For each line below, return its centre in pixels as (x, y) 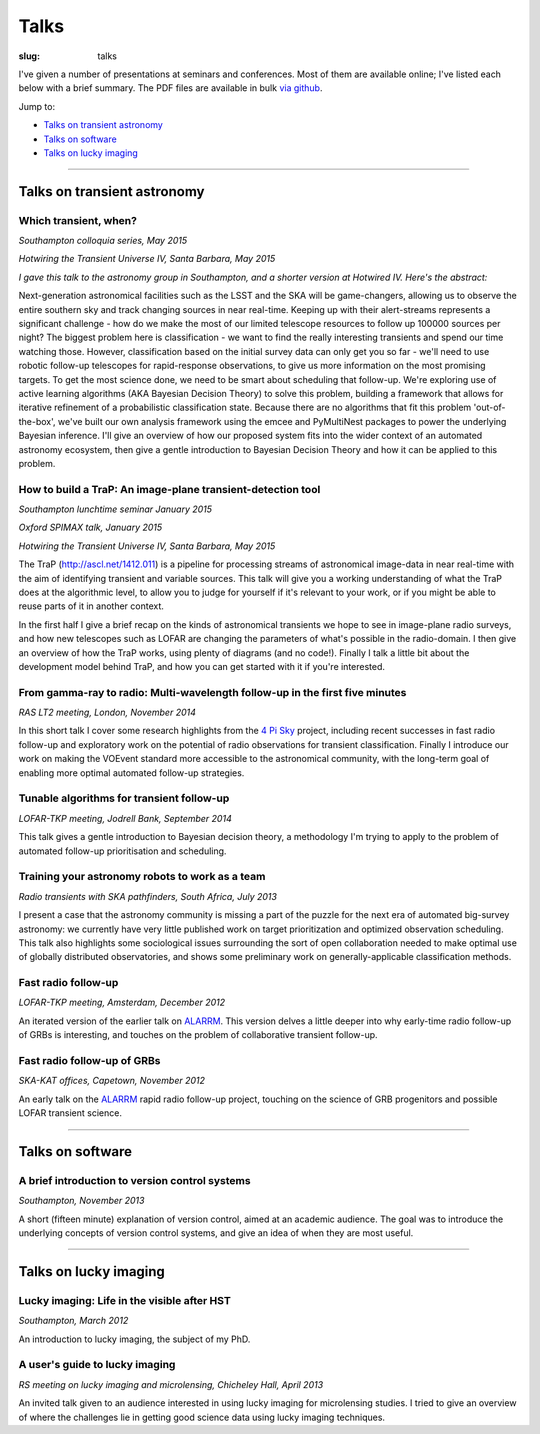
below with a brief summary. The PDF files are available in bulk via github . (170, 88)
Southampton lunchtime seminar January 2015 (115, 509)
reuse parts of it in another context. (91, 606)
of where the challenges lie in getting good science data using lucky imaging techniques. (201, 1417)
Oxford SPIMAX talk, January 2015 (90, 527)
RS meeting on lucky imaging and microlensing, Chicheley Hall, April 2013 (171, 1384)
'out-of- (489, 407)
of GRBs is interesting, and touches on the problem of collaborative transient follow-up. (198, 1035)
